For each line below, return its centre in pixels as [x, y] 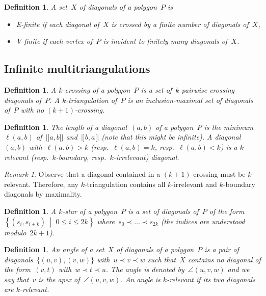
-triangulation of [91, 100]
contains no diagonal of [224, 259]
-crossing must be [218, 174]
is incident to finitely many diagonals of [165, 41]
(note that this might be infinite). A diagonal [171, 137]
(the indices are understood [203, 221]
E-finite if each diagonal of [58, 24]
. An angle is [140, 279]
